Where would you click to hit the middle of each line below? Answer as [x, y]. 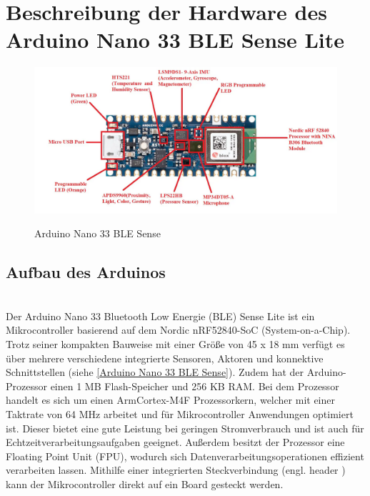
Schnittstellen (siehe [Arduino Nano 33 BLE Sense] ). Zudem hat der [155, 372]
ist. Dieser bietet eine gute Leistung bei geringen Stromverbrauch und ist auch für [185, 428]
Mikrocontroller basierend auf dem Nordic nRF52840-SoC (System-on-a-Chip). [178, 330]
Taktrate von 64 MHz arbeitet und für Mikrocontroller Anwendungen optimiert [180, 414]
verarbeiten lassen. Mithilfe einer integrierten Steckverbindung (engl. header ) [176, 470]
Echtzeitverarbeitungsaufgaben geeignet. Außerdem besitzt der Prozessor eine [175, 442]
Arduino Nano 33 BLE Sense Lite [175, 40]
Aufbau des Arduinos [86, 272]
